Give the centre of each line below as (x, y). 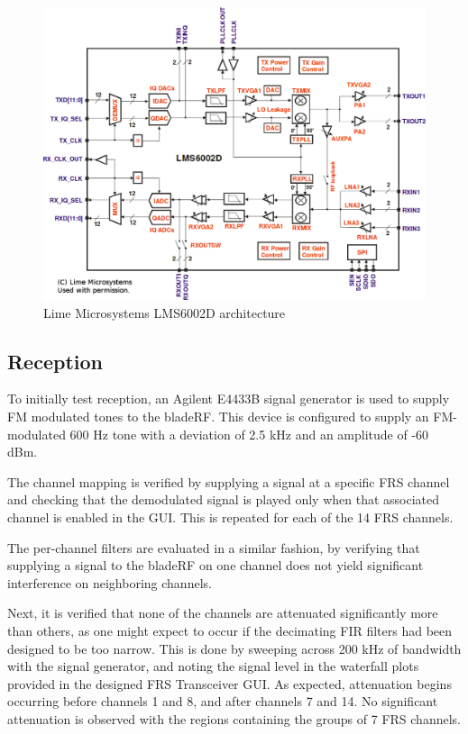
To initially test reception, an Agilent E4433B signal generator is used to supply (229, 399)
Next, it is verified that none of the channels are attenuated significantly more (223, 613)
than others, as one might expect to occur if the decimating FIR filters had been (230, 630)
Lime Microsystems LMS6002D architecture (165, 312)
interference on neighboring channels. (110, 582)
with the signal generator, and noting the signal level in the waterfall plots (213, 666)
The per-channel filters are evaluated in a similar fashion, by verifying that (214, 547)
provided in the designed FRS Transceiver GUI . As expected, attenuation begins (229, 683)
